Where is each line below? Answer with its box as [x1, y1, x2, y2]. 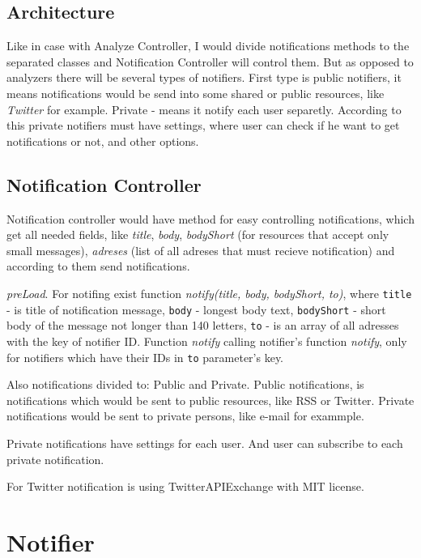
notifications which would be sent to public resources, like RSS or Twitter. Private [6, 391, 415, 408]
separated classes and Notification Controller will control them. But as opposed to [6, 53, 414, 70]
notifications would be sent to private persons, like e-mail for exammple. [6, 407, 364, 424]
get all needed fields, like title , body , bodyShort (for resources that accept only [6, 226, 389, 243]
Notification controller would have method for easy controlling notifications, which [6, 210, 415, 227]
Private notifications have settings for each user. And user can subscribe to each [6, 434, 403, 451]
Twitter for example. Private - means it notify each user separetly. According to [6, 100, 402, 117]
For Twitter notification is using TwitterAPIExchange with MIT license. [6, 478, 364, 495]
